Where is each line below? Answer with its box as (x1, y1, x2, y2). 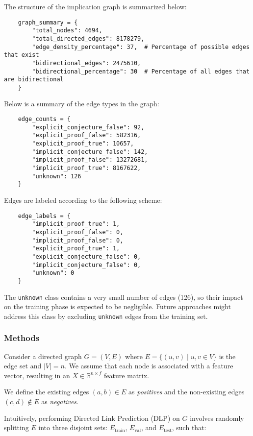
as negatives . (41, 396, 78, 406)
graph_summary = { (18, 19, 78, 26)
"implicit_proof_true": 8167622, (32, 165, 141, 172)
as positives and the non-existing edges (128, 387, 245, 397)
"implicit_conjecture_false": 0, (32, 261, 141, 268)
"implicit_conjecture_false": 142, (32, 148, 148, 155)
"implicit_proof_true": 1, (32, 220, 120, 228)
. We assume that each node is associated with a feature (64, 361, 233, 371)
